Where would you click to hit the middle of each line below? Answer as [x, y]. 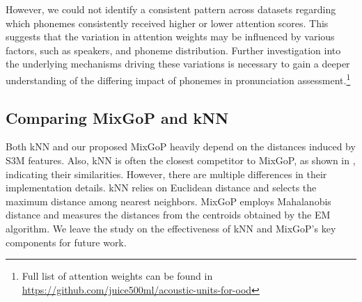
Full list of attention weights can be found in [117, 276]
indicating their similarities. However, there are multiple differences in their [166, 174]
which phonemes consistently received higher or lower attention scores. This [167, 23]
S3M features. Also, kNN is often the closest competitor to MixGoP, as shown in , [181, 160]
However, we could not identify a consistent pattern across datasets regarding [171, 9]
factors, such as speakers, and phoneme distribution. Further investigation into [173, 50]
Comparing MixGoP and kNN [117, 117]
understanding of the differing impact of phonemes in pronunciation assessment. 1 [178, 79]
